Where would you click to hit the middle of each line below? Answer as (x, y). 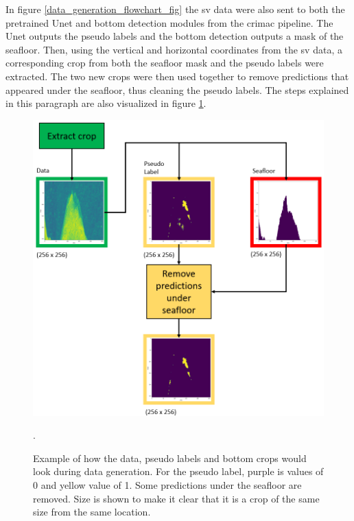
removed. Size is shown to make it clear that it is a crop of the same (176, 498)
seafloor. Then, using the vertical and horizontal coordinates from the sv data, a (174, 49)
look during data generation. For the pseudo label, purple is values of (178, 471)
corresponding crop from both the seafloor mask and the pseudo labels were (165, 63)
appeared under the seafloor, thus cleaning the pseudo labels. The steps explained (177, 89)
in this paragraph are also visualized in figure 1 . (106, 103)
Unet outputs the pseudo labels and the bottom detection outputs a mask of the (175, 36)
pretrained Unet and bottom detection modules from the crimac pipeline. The (169, 22)
